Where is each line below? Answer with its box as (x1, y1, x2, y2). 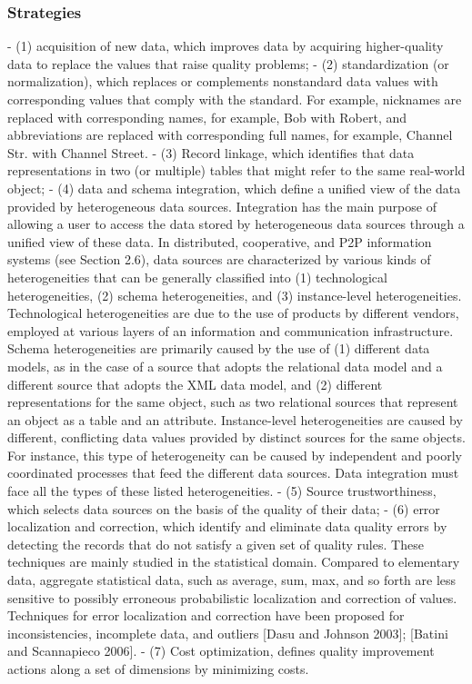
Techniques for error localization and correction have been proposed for (7, 606, 405, 625)
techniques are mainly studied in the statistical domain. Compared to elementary (7, 552, 460, 571)
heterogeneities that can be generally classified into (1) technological (7, 267, 387, 286)
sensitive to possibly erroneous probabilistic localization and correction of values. (7, 588, 457, 607)
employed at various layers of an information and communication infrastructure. (7, 321, 454, 340)
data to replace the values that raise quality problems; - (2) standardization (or (7, 54, 449, 73)
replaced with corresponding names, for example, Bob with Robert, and (7, 107, 407, 126)
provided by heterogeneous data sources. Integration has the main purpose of (7, 196, 437, 215)
